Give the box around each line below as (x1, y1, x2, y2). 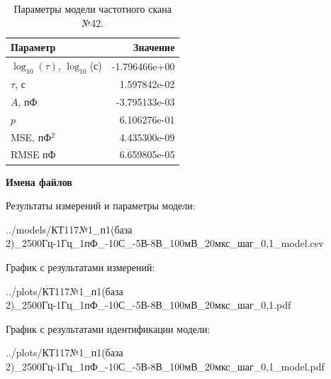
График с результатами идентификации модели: (6, 321, 211, 336)
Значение (133, 40, 175, 55)
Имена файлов (6, 174, 72, 189)
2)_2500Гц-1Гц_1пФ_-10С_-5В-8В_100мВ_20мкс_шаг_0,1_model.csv (6, 236, 324, 251)
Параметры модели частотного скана (13, 1, 172, 16)
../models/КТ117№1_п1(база (6, 221, 133, 236)
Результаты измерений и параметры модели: (6, 198, 196, 213)
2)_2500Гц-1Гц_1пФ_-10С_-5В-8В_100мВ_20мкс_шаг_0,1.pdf (6, 297, 291, 312)
